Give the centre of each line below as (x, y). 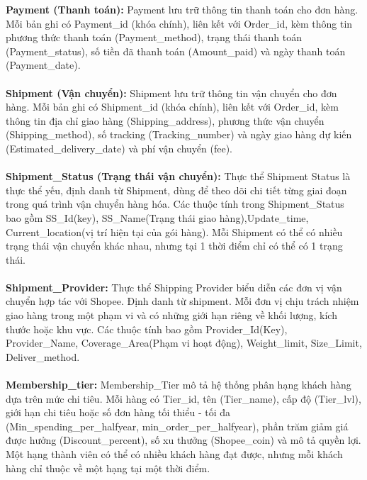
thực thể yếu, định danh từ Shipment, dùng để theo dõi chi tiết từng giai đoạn (176, 190)
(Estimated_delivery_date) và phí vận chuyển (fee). (119, 148)
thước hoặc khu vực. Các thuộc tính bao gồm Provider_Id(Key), (147, 329)
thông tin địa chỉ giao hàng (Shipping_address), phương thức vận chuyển (165, 120)
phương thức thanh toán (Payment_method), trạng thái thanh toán (154, 37)
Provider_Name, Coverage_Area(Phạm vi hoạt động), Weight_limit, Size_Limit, (184, 343)
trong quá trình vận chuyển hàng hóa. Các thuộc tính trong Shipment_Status (175, 204)
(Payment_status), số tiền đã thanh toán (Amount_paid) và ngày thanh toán (176, 51)
